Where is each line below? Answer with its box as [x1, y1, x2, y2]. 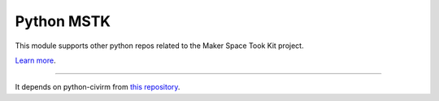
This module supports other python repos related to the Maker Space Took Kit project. [15, 41, 304, 50]
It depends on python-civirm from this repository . [15, 82, 180, 92]
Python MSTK [15, 12, 111, 30]
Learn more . [15, 55, 56, 65]
